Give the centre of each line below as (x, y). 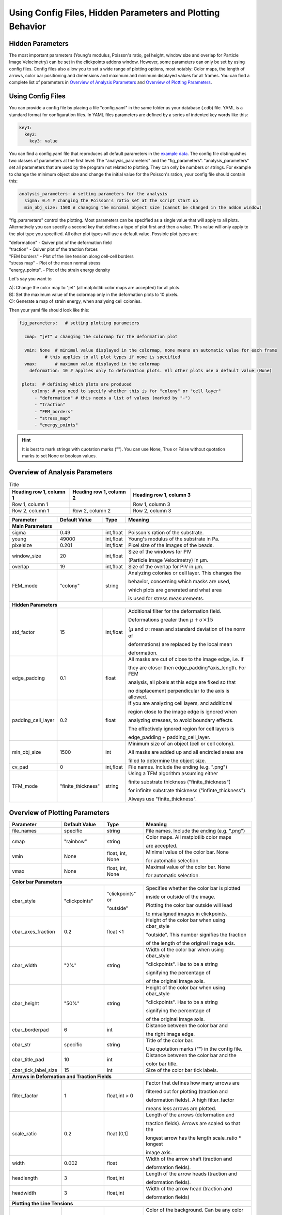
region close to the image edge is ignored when (183, 712)
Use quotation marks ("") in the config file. (194, 1049)
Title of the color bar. (170, 1040)
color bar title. (162, 1063)
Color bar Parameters (37, 882)
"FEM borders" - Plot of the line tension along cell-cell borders (71, 256)
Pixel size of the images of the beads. (171, 545)
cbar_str (21, 1044)
